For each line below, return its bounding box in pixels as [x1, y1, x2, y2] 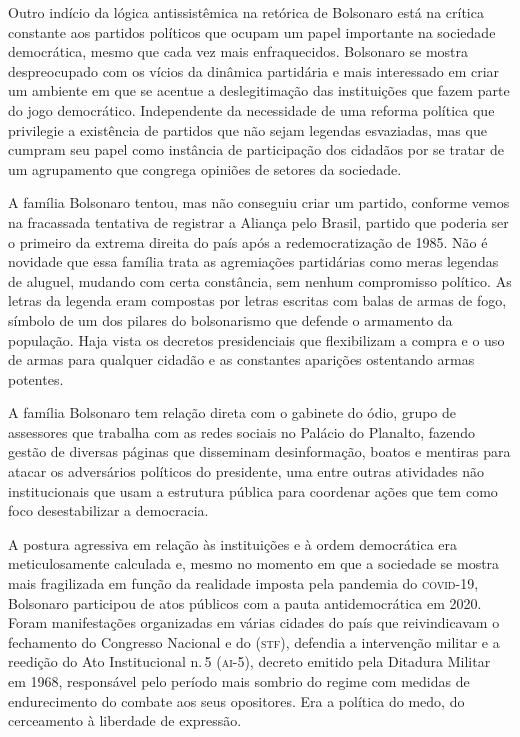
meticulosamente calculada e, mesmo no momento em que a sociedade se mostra [8, 553, 500, 574]
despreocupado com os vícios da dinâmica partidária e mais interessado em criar [8, 60, 500, 81]
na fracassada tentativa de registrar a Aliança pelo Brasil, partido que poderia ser [8, 211, 509, 232]
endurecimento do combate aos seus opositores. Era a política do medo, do [8, 690, 465, 711]
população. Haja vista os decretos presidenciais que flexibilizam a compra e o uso [8, 329, 505, 350]
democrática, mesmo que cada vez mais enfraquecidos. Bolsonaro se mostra [8, 41, 469, 62]
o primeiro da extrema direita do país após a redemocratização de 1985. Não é [8, 231, 488, 252]
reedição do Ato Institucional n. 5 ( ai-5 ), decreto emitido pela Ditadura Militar [8, 651, 491, 672]
